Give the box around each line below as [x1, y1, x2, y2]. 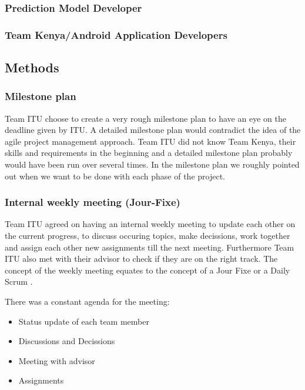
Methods [5, 58, 59, 76]
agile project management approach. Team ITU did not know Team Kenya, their [5, 135, 296, 147]
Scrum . [5, 275, 33, 288]
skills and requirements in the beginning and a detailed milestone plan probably [5, 146, 293, 159]
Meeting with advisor [18, 354, 95, 366]
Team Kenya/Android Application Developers [5, 27, 227, 42]
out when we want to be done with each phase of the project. [5, 169, 225, 182]
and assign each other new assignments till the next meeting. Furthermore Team [5, 241, 294, 253]
